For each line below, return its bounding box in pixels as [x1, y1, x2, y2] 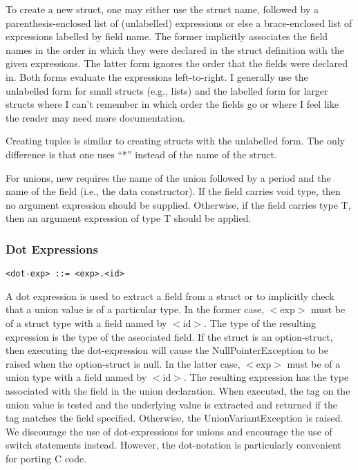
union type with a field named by [6, 370, 147, 384]
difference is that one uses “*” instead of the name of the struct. [6, 147, 277, 161]
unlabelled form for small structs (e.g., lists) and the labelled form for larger [6, 83, 328, 97]
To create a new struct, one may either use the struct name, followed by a [6, 2, 319, 16]
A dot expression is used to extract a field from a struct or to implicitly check [6, 288, 335, 303]
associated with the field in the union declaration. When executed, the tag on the [6, 383, 350, 397]
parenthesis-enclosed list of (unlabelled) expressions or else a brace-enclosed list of [6, 15, 352, 30]
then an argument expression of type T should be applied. [6, 211, 252, 225]
